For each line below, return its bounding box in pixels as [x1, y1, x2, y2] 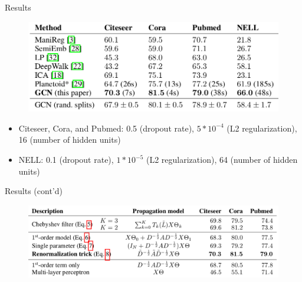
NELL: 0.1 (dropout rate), [18, 153, 114, 166]
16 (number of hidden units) [18, 133, 121, 146]
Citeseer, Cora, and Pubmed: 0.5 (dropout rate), [18, 122, 194, 134]
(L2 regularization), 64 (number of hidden [146, 153, 298, 166]
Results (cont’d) [5, 185, 63, 197]
